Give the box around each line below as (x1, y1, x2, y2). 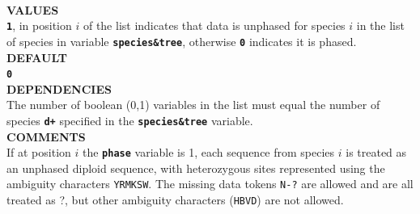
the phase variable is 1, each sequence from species (82, 144, 335, 161)
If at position (6, 144, 71, 161)
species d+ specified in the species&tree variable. (6, 111, 253, 128)
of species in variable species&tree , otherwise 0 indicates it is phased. (6, 32, 357, 49)
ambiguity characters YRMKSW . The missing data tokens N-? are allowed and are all (6, 175, 414, 192)
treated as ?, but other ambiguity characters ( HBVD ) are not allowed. (6, 191, 344, 208)
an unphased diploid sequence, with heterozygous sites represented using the (6, 159, 385, 176)
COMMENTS (6, 128, 86, 145)
